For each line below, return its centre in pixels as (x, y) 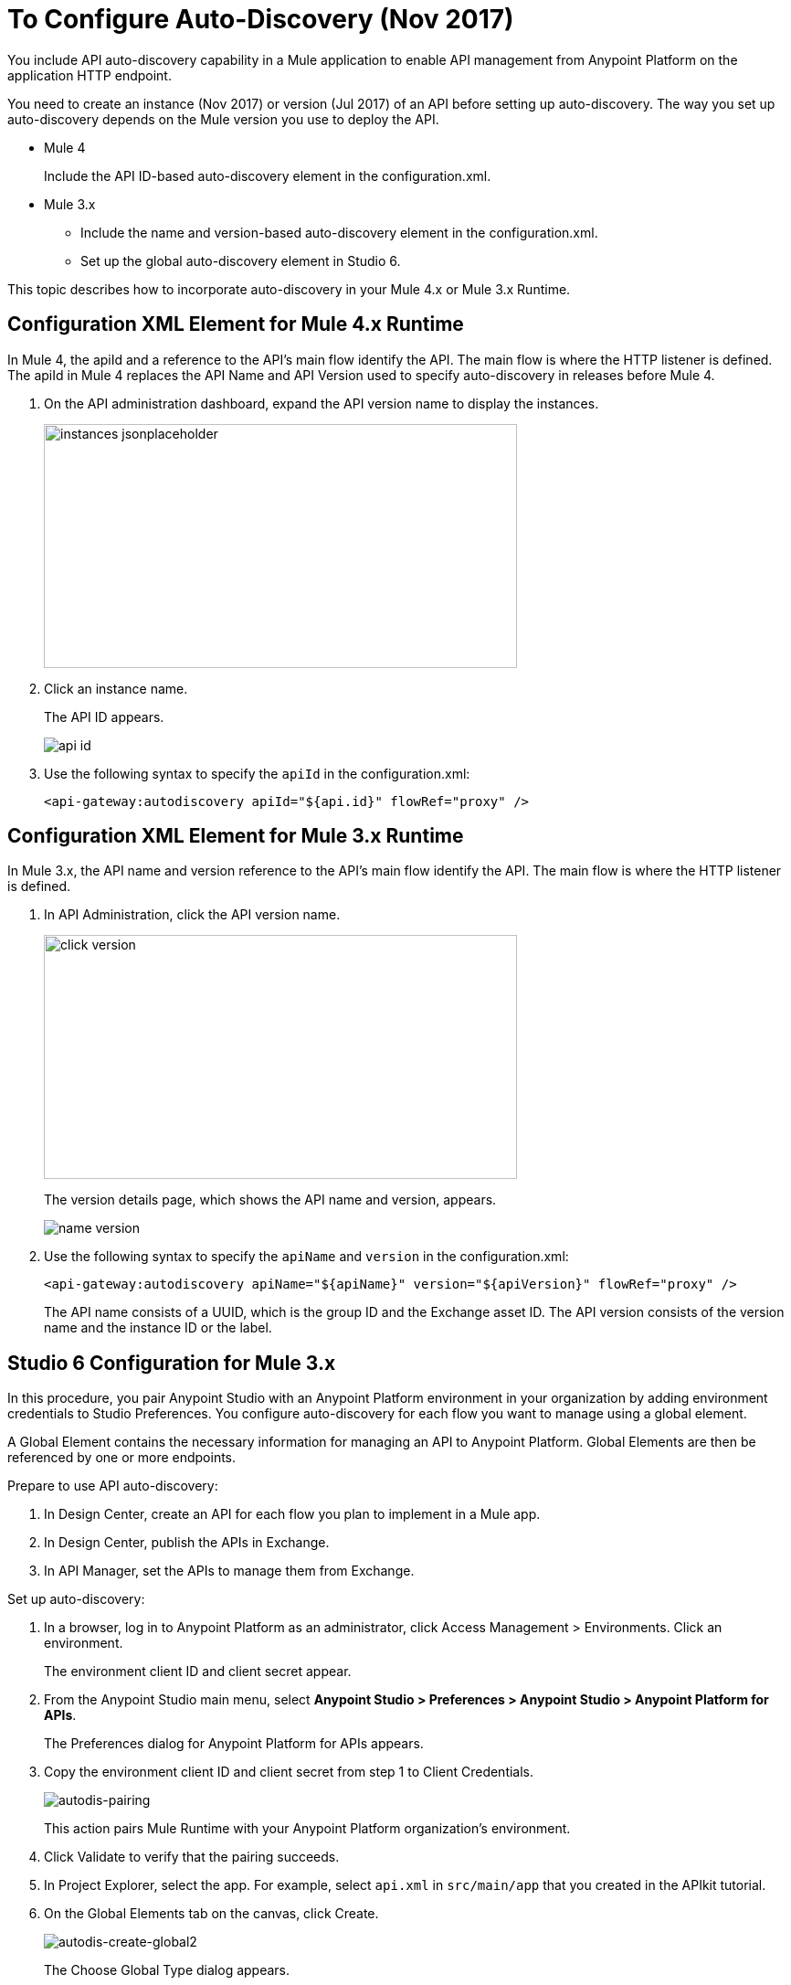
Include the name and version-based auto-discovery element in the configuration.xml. (339, 232)
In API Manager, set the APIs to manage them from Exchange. (229, 1571)
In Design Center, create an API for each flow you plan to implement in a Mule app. (292, 1514)
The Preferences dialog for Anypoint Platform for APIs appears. (234, 1744)
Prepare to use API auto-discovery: (113, 1486)
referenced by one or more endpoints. (122, 1458)
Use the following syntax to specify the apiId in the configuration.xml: (257, 773)
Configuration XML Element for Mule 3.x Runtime (236, 836)
